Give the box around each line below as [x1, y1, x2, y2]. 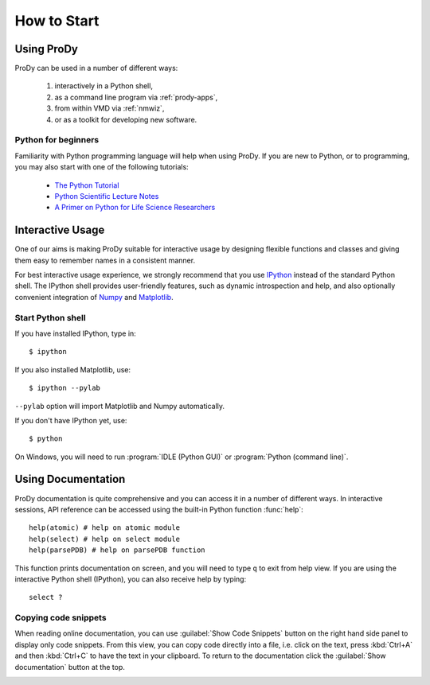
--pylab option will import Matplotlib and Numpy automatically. [14, 401, 225, 411]
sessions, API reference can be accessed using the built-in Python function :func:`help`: [14, 504, 304, 514]
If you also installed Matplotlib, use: [14, 364, 131, 374]
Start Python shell [14, 312, 87, 323]
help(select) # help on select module [29, 534, 181, 543]
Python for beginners [14, 134, 100, 146]
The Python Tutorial [54, 180, 119, 190]
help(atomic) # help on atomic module [29, 523, 181, 532]
